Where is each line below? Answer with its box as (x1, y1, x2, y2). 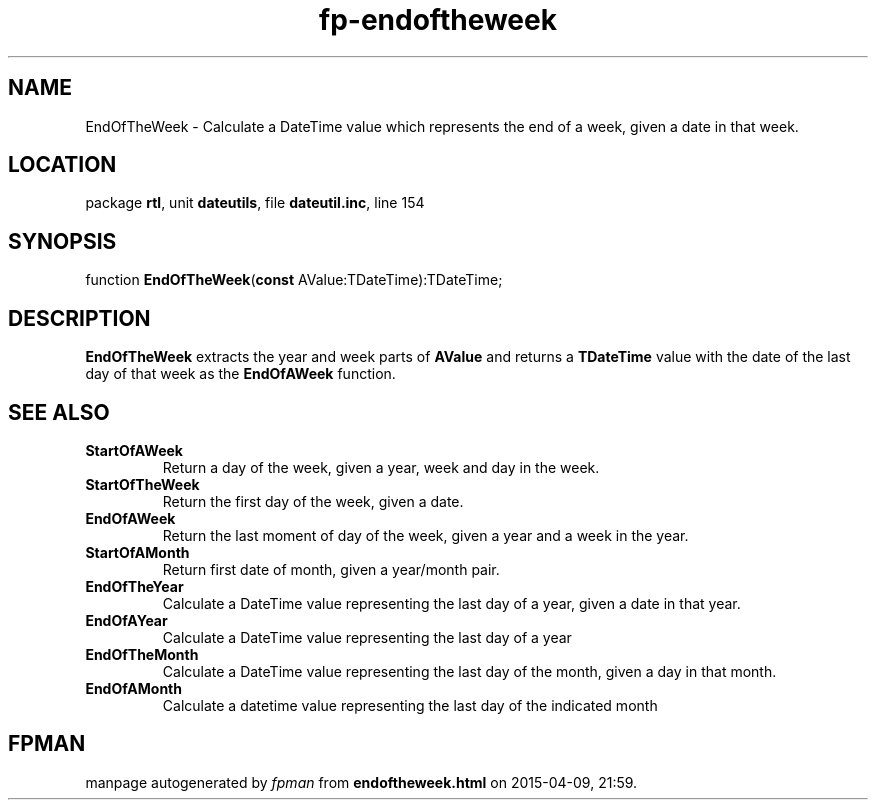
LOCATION (8, 152, 117, 178)
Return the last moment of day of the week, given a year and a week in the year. (162, 526, 689, 544)
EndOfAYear (85, 611, 168, 629)
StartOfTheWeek (85, 475, 200, 493)
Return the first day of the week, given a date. (162, 492, 464, 510)
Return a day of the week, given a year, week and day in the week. (162, 458, 600, 476)
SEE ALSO (8, 399, 110, 425)
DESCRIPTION (8, 305, 151, 331)
